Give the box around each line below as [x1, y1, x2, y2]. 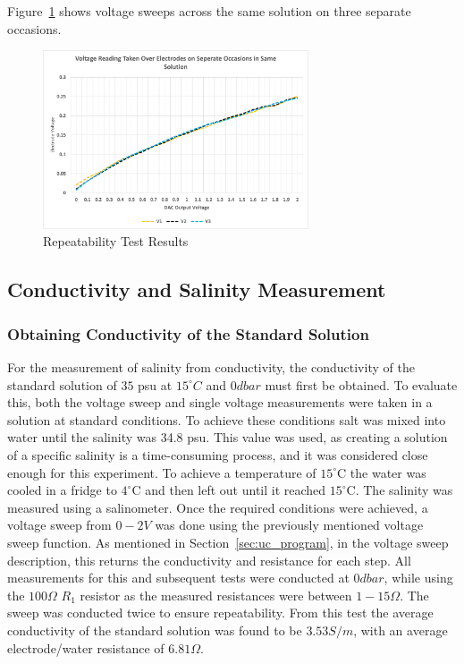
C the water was [337, 463, 426, 481]
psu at [138, 375, 173, 394]
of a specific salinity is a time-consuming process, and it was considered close [7, 446, 428, 464]
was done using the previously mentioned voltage [155, 515, 424, 534]
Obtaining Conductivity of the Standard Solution [7, 322, 369, 345]
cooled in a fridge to [7, 481, 117, 499]
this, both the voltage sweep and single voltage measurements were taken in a [7, 393, 433, 412]
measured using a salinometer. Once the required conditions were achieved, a [7, 498, 428, 516]
